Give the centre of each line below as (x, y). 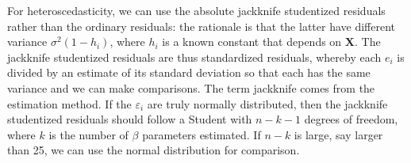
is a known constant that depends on (252, 42)
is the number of (88, 134)
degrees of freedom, (351, 119)
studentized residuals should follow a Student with (130, 119)
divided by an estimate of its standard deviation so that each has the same (189, 72)
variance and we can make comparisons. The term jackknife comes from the (191, 87)
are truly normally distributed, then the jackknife (267, 103)
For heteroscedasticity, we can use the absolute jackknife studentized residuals (196, 10)
